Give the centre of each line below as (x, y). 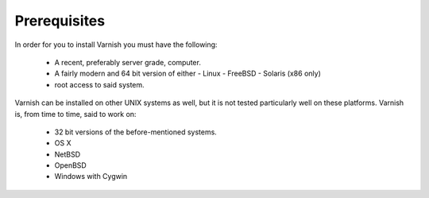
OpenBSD (70, 165)
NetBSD (68, 154)
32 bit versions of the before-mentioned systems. (136, 132)
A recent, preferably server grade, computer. (128, 62)
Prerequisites (60, 21)
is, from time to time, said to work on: (75, 114)
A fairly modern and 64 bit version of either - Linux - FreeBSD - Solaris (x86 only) (187, 74)
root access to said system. (99, 84)
